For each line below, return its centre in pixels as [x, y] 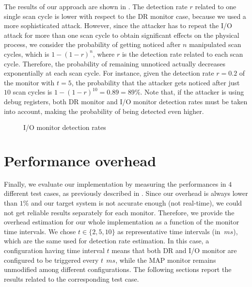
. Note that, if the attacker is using [192, 92]
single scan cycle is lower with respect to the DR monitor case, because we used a [125, 16]
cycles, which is [27, 54]
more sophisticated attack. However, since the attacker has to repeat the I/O [118, 25]
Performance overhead [80, 160]
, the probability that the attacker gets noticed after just [156, 82]
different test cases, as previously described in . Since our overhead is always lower [126, 193]
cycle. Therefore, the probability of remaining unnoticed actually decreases [115, 63]
